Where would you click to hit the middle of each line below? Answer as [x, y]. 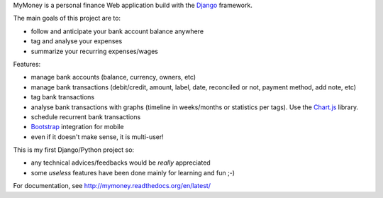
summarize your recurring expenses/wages [95, 51]
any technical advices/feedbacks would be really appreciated [121, 163]
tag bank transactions [63, 97]
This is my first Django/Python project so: [74, 150]
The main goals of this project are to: [67, 18]
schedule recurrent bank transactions [86, 116]
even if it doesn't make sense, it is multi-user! [98, 137]
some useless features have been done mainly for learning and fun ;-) [133, 172]
